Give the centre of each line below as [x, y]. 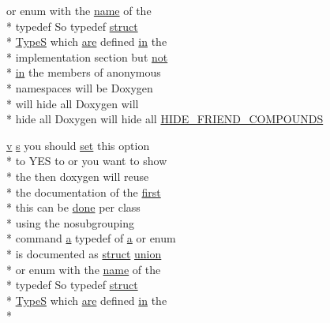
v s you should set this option [78, 145]
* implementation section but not [87, 56]
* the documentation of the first [84, 192]
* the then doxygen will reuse [78, 176]
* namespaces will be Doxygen [80, 87]
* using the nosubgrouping [71, 222]
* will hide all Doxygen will [73, 103]
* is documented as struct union [84, 253]
